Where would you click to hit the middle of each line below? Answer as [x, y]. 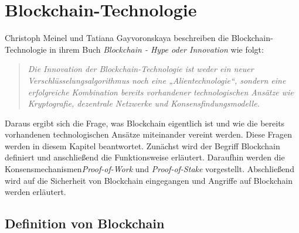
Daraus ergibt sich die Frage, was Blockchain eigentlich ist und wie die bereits [145, 123]
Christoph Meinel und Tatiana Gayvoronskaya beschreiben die [117, 38]
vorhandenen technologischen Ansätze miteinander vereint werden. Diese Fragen [149, 134]
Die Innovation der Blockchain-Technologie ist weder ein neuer [141, 69]
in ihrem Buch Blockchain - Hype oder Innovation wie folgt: [157, 49]
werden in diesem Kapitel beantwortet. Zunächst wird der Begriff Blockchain [142, 145]
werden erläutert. [35, 192]
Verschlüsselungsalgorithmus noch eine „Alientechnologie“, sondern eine [157, 80]
